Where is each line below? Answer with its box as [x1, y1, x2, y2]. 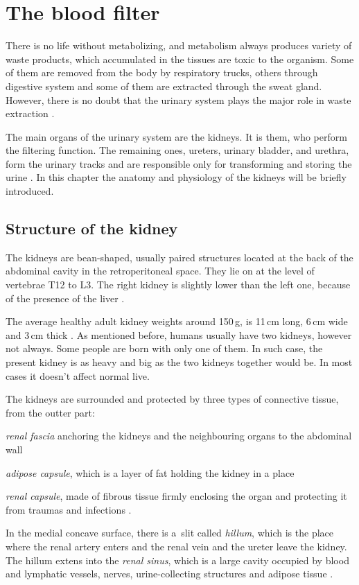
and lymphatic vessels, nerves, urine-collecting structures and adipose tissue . [6, 566, 333, 581]
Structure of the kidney [6, 218, 178, 239]
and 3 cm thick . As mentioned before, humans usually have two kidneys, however [6, 327, 352, 342]
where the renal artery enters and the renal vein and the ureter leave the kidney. [6, 539, 347, 553]
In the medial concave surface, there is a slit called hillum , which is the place [6, 525, 334, 540]
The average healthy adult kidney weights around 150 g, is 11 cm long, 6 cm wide [6, 314, 348, 329]
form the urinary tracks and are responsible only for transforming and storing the [6, 156, 352, 171]
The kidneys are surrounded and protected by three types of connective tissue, [6, 392, 339, 406]
